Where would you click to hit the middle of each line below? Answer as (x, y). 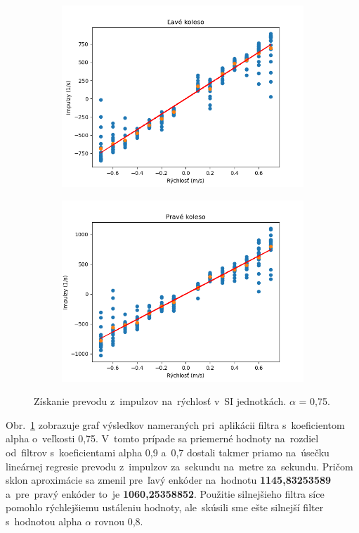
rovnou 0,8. (119, 521)
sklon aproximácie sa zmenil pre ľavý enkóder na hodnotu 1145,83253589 (169, 480)
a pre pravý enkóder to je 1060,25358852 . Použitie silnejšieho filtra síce (165, 493)
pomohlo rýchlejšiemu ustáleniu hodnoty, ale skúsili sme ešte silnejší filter (165, 507)
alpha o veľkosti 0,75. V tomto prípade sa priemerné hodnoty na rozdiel (162, 438)
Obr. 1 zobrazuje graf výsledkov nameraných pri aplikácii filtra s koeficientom (175, 424)
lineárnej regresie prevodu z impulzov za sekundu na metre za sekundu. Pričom (179, 466)
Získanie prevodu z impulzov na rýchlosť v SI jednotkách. (160, 401)
